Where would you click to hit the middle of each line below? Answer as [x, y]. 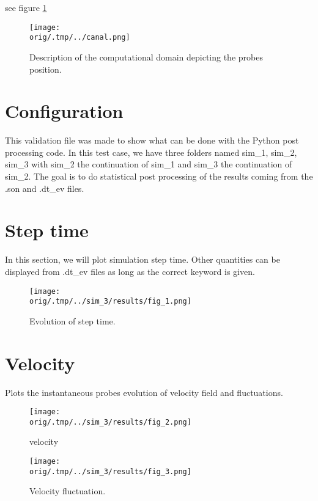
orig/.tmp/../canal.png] [80, 38]
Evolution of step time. [72, 320]
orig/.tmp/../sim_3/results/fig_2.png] [110, 422]
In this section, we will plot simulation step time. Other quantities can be [142, 259]
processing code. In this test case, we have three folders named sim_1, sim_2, [151, 152]
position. [46, 69]
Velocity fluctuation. [68, 491]
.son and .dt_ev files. [45, 188]
